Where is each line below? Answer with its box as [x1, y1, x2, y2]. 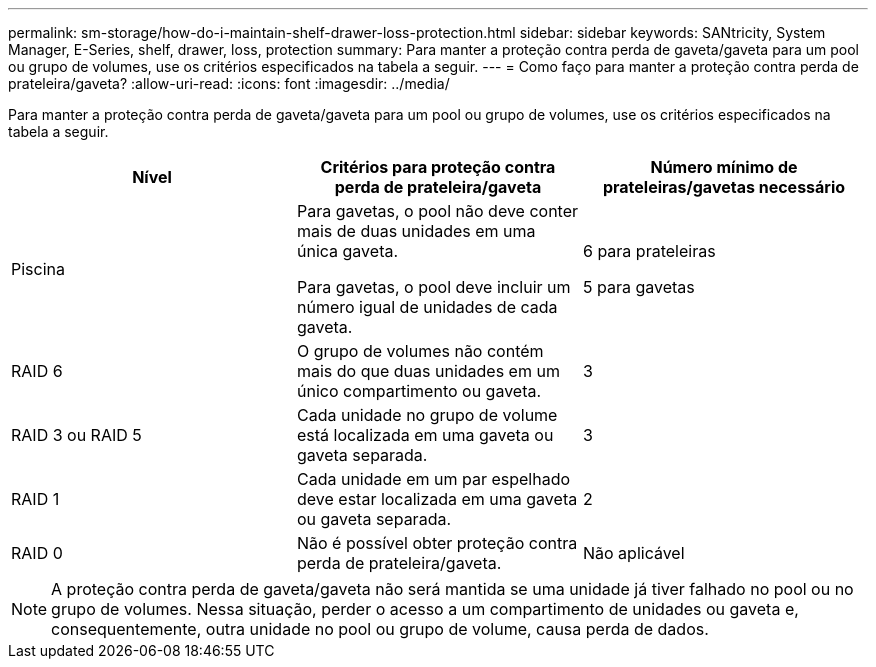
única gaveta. [296, 241, 399, 261]
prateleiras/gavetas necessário [602, 177, 846, 197]
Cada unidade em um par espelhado [296, 469, 571, 489]
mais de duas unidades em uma [296, 221, 536, 241]
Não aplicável [582, 543, 685, 563]
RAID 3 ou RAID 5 [11, 425, 142, 445]
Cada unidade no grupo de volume [296, 405, 558, 425]
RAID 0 [11, 543, 63, 563]
